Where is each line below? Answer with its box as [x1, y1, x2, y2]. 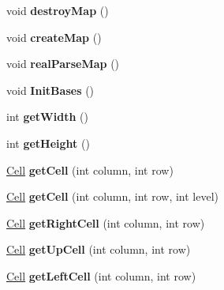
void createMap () [6, 28, 102, 45]
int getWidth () [6, 108, 88, 125]
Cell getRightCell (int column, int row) [6, 214, 205, 231]
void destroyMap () [6, 2, 109, 18]
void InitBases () [6, 81, 95, 98]
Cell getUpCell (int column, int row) [6, 241, 191, 258]
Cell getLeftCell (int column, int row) [6, 267, 196, 284]
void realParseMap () [6, 55, 120, 72]
